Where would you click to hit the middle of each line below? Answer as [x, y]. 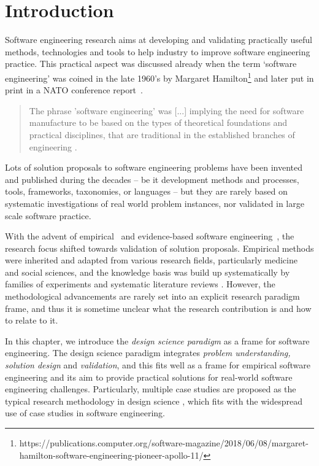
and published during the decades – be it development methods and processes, [152, 179]
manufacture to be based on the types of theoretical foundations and [158, 122]
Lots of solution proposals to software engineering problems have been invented [154, 167]
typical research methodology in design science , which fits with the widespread [154, 401]
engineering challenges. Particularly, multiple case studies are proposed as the [151, 389]
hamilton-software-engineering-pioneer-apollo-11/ [111, 455]
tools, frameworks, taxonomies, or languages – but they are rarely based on [146, 191]
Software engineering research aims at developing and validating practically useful [159, 40]
